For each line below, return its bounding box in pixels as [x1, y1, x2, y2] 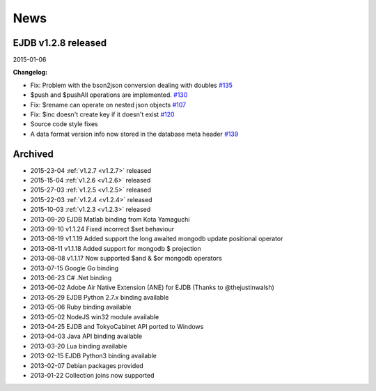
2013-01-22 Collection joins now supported [30, 371, 155, 379]
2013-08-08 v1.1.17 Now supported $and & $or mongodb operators [30, 254, 222, 263]
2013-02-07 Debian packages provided [30, 361, 144, 369]
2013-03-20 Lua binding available [30, 342, 127, 350]
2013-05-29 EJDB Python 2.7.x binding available [30, 293, 169, 301]
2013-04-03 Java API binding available [30, 332, 143, 341]
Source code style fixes [30, 120, 98, 128]
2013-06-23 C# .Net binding [30, 274, 112, 282]
